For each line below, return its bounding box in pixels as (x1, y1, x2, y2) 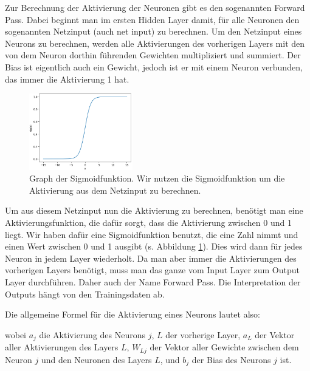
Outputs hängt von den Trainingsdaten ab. (5, 287, 165, 300)
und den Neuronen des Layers (41, 353, 152, 366)
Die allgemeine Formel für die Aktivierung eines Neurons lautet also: (5, 308, 260, 321)
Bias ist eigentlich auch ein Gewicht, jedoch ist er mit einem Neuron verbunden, (5, 60, 303, 73)
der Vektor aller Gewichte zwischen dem (150, 341, 299, 353)
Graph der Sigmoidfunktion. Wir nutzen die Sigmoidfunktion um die (29, 172, 285, 185)
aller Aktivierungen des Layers (5, 341, 119, 353)
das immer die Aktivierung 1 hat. (5, 72, 129, 85)
